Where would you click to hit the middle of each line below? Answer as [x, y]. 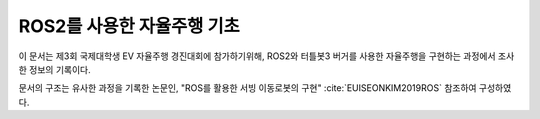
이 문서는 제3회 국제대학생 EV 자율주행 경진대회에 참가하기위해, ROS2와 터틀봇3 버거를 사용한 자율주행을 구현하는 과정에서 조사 [266, 56]
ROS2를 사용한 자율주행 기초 [129, 26]
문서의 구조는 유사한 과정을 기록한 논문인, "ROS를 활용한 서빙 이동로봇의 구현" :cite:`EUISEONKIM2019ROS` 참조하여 [247, 88]
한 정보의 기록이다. [54, 69]
